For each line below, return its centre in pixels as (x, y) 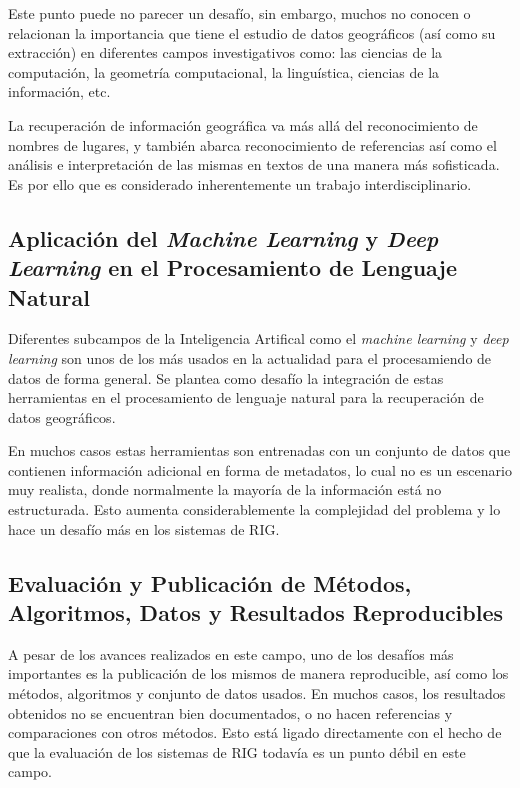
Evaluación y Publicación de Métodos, (210, 582)
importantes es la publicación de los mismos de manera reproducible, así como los (258, 673)
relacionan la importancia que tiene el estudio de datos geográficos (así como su (252, 32)
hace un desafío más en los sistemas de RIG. (144, 528)
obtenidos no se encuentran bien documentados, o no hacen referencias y (230, 712)
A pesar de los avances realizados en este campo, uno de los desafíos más (231, 653)
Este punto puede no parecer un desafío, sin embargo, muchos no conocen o (239, 13)
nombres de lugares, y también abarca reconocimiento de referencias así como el (252, 144)
